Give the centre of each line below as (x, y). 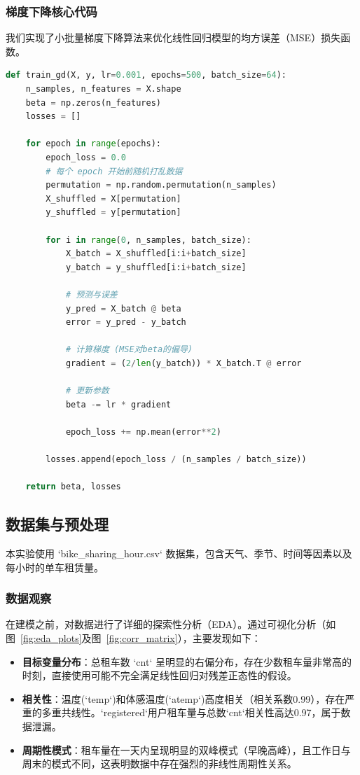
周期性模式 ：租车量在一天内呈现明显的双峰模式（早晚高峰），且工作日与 (186, 749)
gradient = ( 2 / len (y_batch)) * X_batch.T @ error (184, 363)
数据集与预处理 (57, 524)
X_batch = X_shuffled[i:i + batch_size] (156, 254)
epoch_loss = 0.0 (86, 157)
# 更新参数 (87, 391)
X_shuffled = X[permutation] (113, 198)
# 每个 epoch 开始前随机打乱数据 (114, 171)
